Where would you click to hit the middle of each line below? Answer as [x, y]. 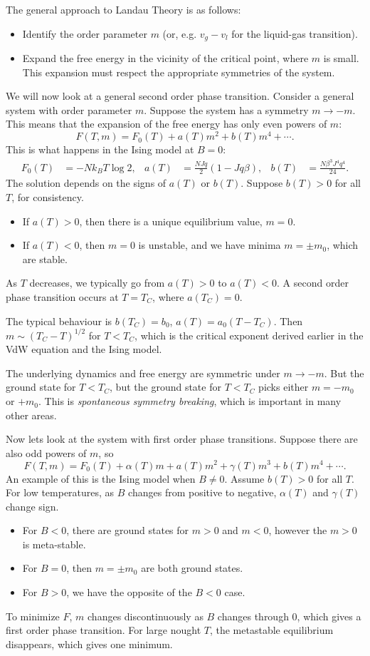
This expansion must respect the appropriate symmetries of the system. [179, 72]
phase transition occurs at [62, 296]
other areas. [31, 415]
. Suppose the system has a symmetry [226, 109]
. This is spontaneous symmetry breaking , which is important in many [190, 401]
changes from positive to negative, [202, 492]
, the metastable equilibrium [271, 630]
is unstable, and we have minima [210, 245]
